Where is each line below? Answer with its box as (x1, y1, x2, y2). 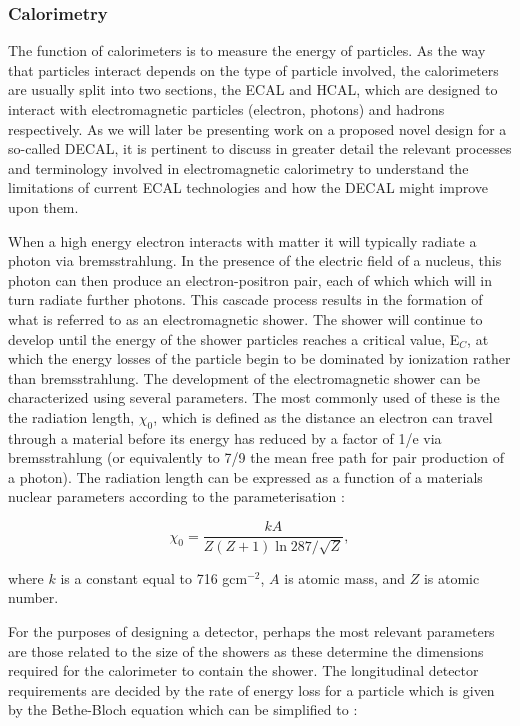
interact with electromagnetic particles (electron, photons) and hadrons (8, 99, 445, 119)
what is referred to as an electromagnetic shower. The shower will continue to (8, 308, 483, 329)
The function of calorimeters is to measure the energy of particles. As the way (8, 40, 486, 61)
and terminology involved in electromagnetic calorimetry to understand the (8, 157, 469, 178)
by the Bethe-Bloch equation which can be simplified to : (8, 699, 358, 720)
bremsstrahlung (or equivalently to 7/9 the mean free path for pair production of (8, 447, 504, 468)
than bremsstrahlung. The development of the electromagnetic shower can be (8, 367, 481, 388)
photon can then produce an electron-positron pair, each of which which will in (8, 269, 493, 290)
